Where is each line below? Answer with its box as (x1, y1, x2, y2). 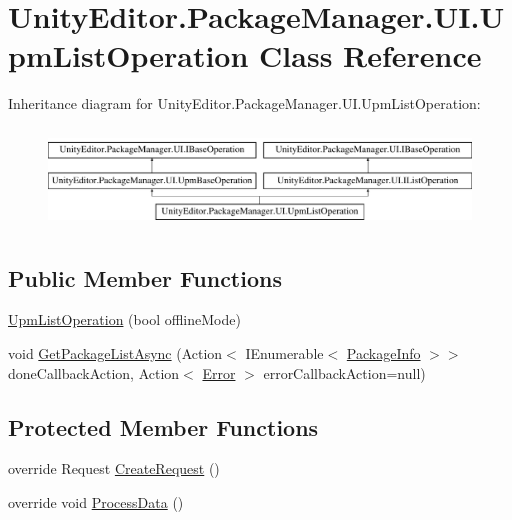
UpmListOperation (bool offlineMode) (8, 309, 241, 330)
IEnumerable (245, 343, 324, 364)
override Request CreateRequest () (8, 458, 220, 479)
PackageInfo (346, 343, 421, 364)
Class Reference (259, 35, 482, 76)
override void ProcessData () (8, 492, 184, 513)
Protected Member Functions (8, 411, 319, 442)
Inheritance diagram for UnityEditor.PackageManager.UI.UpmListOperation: (8, 93, 481, 114)
